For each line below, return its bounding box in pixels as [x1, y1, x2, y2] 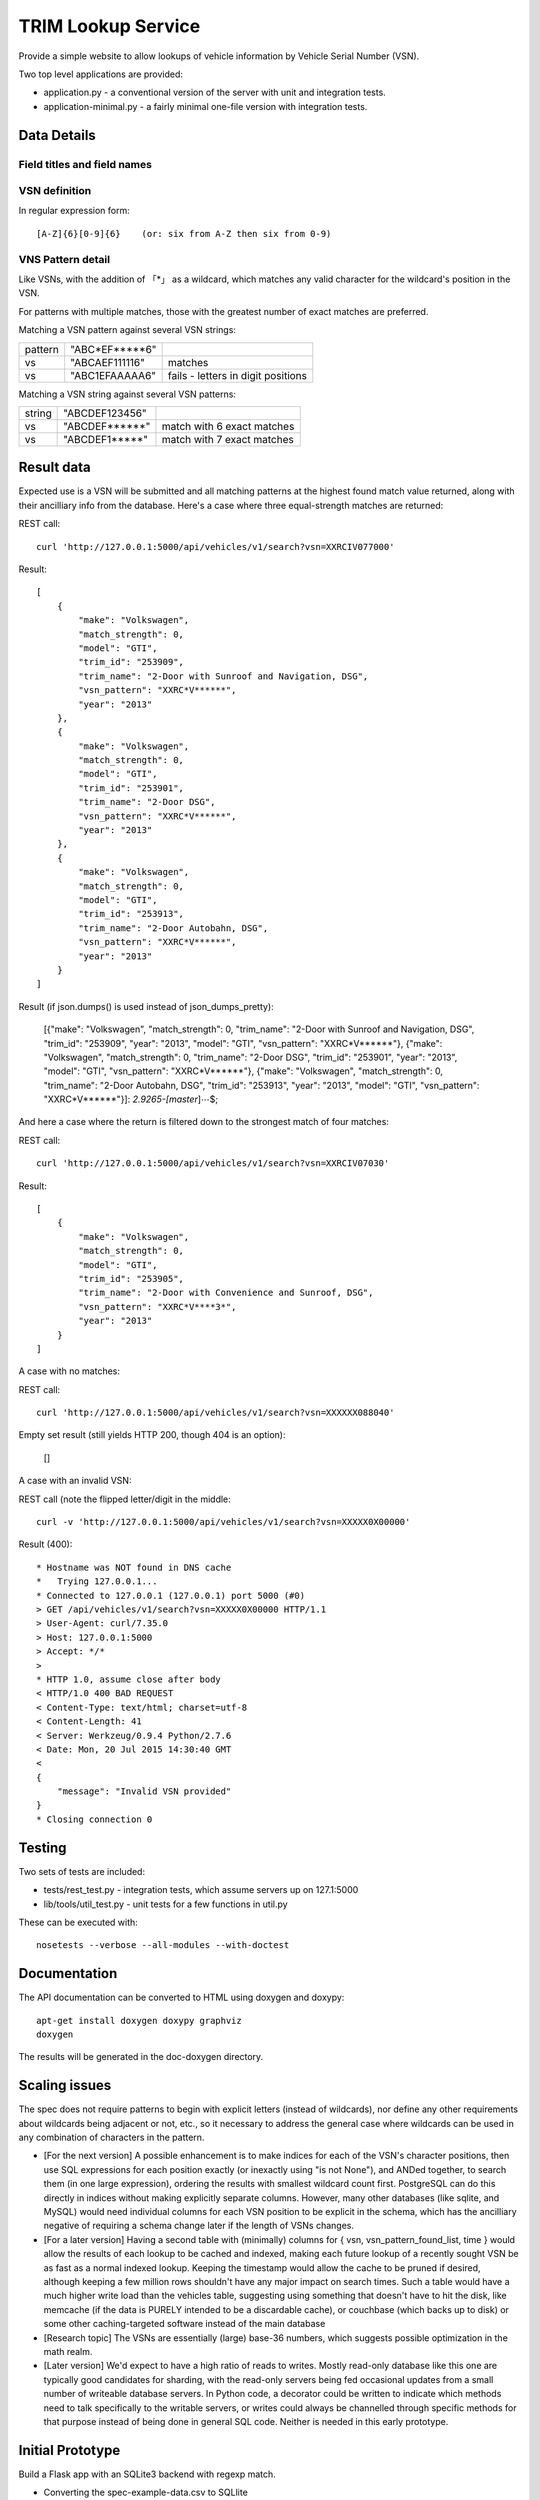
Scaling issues [18, 2077, 112, 2094]
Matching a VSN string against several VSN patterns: [18, 388, 237, 400]
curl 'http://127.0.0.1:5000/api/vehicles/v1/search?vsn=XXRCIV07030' [36, 1158, 390, 1169]
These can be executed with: [18, 1916, 139, 1928]
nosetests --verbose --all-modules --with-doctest [36, 1940, 290, 1951]
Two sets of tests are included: [18, 1865, 145, 1877]
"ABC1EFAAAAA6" [70, 368, 157, 382]
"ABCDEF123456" [63, 406, 147, 420]
